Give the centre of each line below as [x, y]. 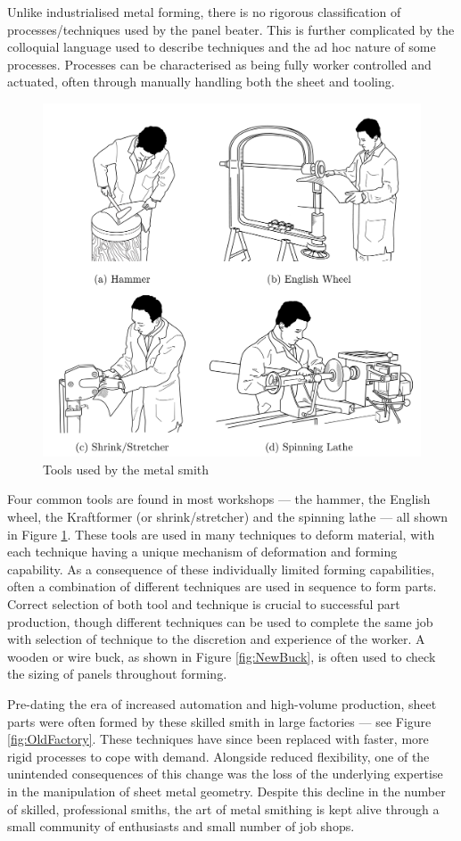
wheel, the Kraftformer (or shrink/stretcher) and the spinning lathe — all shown [228, 516]
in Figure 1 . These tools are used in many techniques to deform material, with [221, 534]
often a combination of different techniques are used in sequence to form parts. [222, 586]
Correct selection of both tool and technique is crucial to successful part [204, 603]
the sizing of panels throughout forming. [117, 674]
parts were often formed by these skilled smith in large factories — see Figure [219, 721]
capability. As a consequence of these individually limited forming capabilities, [221, 569]
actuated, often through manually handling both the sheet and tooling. [201, 82]
